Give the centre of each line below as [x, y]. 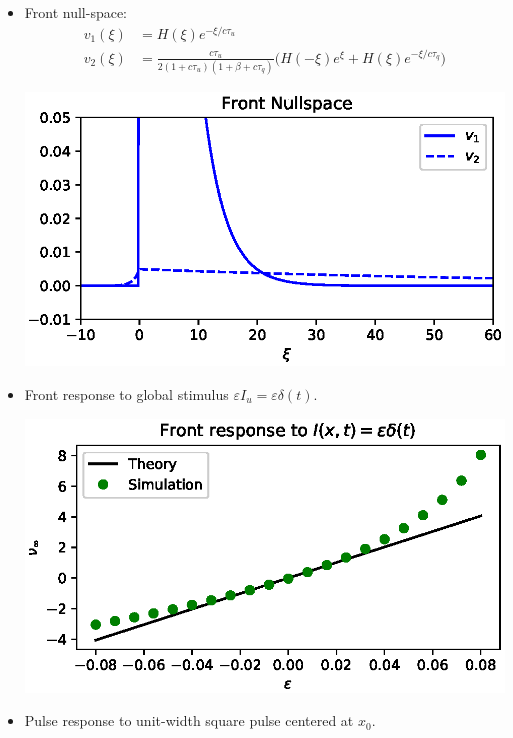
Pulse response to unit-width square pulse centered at [189, 720]
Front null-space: [76, 12]
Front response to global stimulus [126, 393]
